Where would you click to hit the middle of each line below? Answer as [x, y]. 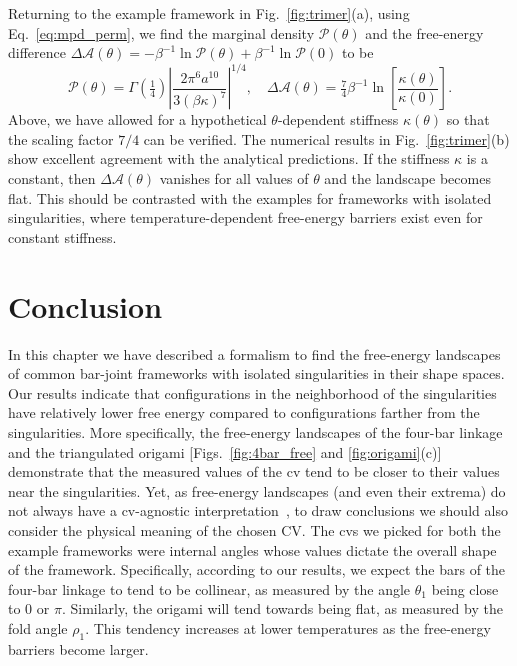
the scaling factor [61, 138]
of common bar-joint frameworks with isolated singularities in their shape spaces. [256, 373]
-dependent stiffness [338, 119]
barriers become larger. [78, 648]
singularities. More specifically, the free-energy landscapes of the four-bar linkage [255, 431]
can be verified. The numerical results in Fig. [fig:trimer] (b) [326, 138]
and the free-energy [424, 32]
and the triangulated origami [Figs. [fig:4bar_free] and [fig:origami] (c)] [225, 451]
